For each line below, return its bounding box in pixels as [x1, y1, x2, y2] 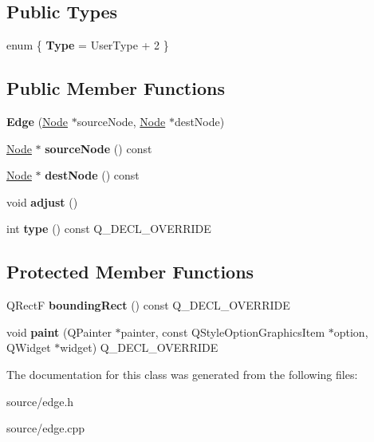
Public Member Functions [6, 76, 225, 101]
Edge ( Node [6, 113, 68, 129]
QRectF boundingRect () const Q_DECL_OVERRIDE [6, 297, 290, 314]
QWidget [6, 339, 51, 356]
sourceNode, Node [77, 113, 166, 129]
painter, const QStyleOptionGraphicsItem [120, 323, 325, 340]
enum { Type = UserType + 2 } [6, 37, 169, 53]
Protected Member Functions [6, 259, 254, 284]
